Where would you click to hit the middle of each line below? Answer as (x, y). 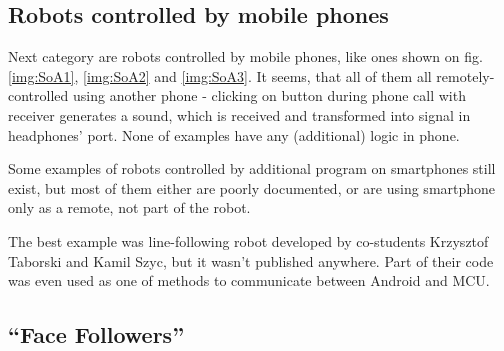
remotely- (465, 75)
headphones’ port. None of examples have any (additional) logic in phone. (234, 134)
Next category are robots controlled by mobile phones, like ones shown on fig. (245, 56)
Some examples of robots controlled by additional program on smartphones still (252, 168)
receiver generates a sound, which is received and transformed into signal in (239, 114)
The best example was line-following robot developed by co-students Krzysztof (248, 240)
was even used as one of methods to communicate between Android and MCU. (249, 280)
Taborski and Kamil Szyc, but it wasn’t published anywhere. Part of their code (251, 260)
